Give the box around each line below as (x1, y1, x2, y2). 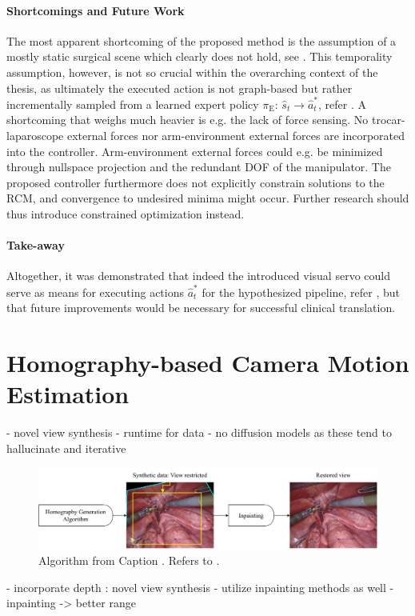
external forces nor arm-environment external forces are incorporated (66, 127, 405, 144)
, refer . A (318, 95, 366, 112)
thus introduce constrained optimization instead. (6, 206, 245, 222)
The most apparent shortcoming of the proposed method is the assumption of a (6, 32, 397, 49)
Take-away (6, 237, 65, 254)
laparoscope (6, 127, 64, 144)
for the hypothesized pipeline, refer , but (202, 283, 401, 300)
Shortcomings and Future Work (6, 2, 185, 18)
